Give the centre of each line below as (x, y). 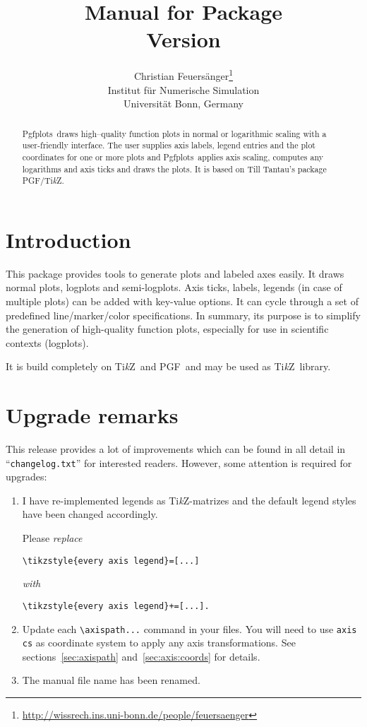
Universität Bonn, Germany (183, 104)
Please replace (52, 538)
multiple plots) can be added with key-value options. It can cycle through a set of (182, 301)
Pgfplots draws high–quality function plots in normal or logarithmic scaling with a (174, 133)
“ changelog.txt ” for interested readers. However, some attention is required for (179, 462)
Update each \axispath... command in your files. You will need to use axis (189, 628)
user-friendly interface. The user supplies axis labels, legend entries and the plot (169, 145)
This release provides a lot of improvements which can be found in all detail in (176, 449)
